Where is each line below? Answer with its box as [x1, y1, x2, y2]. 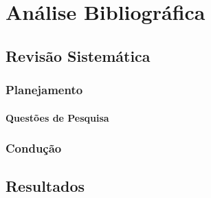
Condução [5, 140, 62, 157]
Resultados [5, 175, 85, 197]
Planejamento [5, 81, 83, 98]
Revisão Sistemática [5, 45, 151, 66]
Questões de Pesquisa [5, 110, 109, 124]
